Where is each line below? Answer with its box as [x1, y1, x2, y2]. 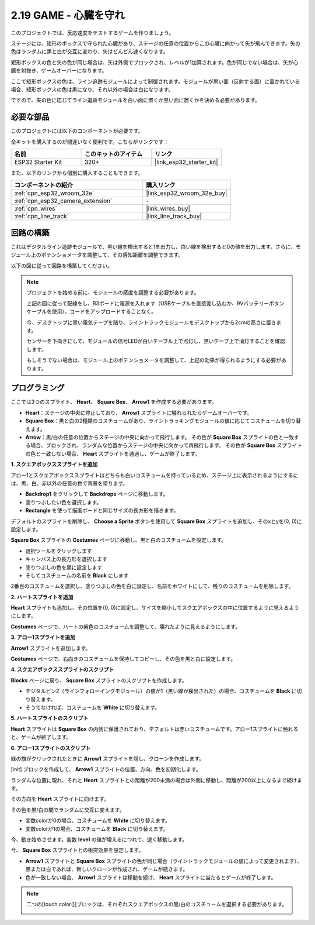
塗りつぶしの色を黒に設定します [25, 563, 103, 570]
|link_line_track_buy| [146, 212, 202, 221]
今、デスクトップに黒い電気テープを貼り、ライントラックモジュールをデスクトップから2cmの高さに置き [26, 319, 276, 326]
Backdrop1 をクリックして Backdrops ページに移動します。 [25, 490, 169, 497]
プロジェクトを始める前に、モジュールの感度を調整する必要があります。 [26, 289, 199, 296]
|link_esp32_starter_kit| [155, 158, 218, 166]
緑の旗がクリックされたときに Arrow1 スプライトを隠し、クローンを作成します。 [10, 755, 204, 762]
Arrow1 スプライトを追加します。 [10, 644, 91, 652]
